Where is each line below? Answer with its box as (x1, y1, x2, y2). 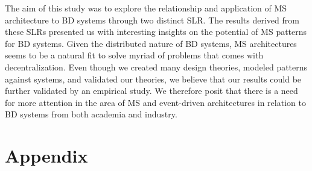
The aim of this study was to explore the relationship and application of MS (5, 2, 287, 14)
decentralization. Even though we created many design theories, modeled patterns (5, 60, 308, 73)
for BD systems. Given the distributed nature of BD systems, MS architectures (5, 37, 297, 49)
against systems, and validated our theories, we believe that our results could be (5, 72, 302, 85)
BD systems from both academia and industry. (5, 108, 177, 120)
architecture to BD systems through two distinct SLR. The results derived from (5, 13, 299, 26)
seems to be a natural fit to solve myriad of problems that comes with (5, 49, 264, 61)
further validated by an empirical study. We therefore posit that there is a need (5, 84, 298, 97)
